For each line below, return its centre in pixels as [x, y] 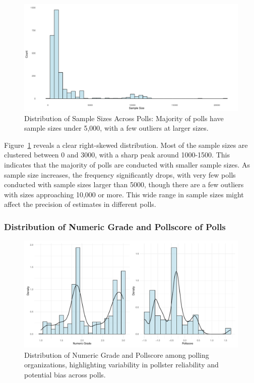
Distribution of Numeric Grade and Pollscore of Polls [115, 226]
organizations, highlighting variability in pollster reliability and [121, 365]
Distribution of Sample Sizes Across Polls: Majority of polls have [124, 118]
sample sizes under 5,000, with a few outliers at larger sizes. [116, 128]
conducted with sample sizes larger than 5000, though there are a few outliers [124, 184]
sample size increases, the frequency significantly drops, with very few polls [120, 174]
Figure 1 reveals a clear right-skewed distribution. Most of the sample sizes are [126, 145]
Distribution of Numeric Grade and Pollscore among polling [117, 354]
